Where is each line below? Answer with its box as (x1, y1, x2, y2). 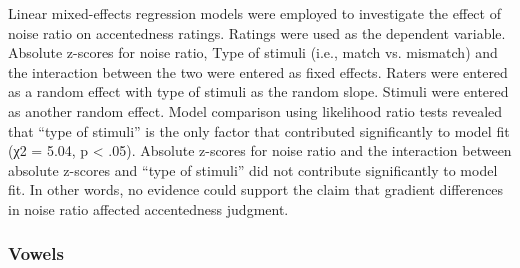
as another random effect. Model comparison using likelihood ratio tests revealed (8, 100, 503, 121)
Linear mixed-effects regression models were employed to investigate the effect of (8, 3, 501, 23)
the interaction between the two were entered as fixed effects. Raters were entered (8, 61, 508, 82)
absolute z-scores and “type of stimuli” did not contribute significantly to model (8, 159, 498, 180)
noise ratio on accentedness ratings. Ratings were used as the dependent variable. (8, 22, 506, 43)
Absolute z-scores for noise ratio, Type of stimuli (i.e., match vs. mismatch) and (8, 42, 498, 63)
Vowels (8, 241, 64, 266)
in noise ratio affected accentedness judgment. (8, 198, 289, 219)
